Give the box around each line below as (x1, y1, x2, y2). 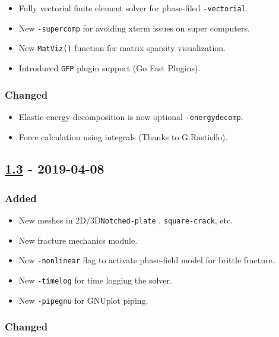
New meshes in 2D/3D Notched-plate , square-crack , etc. (18, 214, 233, 226)
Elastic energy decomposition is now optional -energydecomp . (18, 110, 243, 122)
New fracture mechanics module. (18, 234, 138, 246)
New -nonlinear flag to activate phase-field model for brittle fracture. (18, 254, 275, 266)
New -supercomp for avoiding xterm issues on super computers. (18, 21, 250, 34)
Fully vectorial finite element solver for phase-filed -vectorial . (18, 2, 248, 14)
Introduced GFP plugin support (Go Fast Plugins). (18, 61, 201, 74)
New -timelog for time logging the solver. (18, 274, 172, 286)
